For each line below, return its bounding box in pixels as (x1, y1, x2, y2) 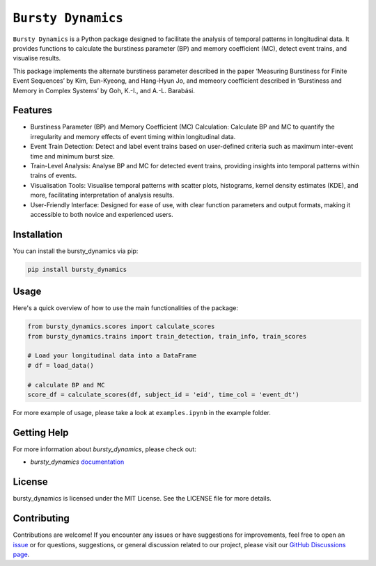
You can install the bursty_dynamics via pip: (13, 247, 139, 255)
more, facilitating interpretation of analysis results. (30, 191, 174, 200)
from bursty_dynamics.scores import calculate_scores (27, 323, 215, 330)
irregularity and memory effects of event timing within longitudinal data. (30, 132, 236, 140)
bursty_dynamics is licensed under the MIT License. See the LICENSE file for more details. (13, 494, 272, 503)
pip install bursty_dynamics (27, 265, 127, 273)
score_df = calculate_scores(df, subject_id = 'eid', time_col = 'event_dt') (27, 391, 299, 399)
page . (13, 550, 30, 558)
